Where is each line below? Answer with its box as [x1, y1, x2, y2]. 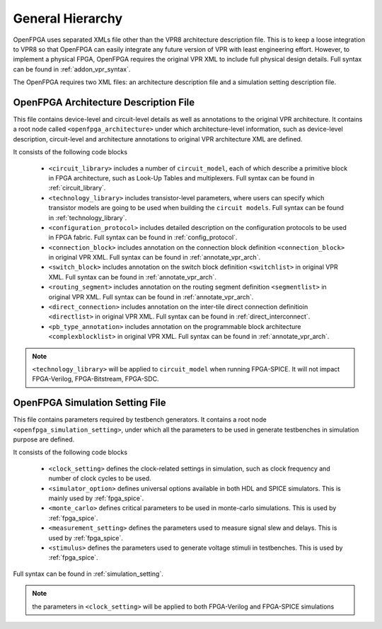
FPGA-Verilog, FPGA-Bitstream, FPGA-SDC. [32, 375, 159, 383]
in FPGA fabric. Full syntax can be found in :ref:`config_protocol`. [48, 233, 238, 242]
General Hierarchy [13, 11, 123, 26]
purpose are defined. [13, 435, 75, 444]
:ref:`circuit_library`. [48, 184, 106, 192]
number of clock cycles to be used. [48, 474, 151, 483]
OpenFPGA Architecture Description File [13, 96, 195, 108]
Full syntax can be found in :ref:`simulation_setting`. [13, 570, 164, 578]
